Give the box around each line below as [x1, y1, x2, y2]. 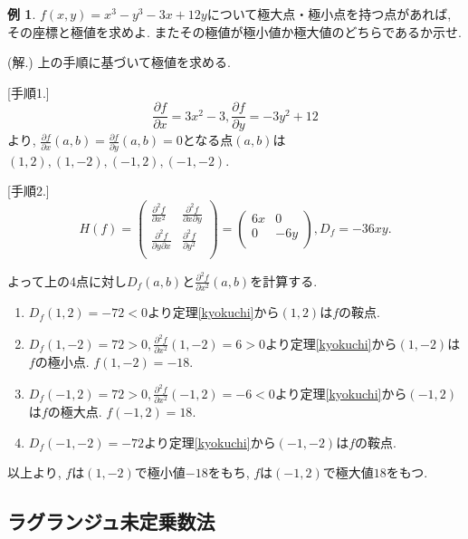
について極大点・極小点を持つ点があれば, [206, 5, 452, 23]
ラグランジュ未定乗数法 [7, 507, 215, 535]
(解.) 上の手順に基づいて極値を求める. [7, 53, 231, 72]
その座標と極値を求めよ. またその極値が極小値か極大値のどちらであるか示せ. [7, 22, 462, 41]
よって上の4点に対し [7, 271, 127, 290]
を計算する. [250, 271, 318, 290]
